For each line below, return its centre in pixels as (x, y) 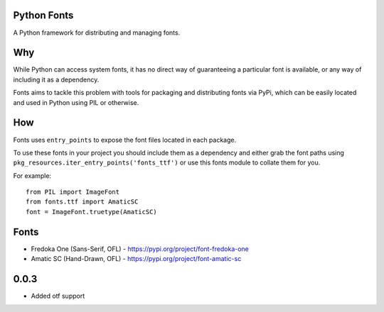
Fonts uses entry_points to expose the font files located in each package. (125, 140)
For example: (32, 175)
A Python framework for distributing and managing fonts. (97, 33)
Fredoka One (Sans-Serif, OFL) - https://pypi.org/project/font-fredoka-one (140, 249)
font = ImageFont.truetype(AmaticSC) (92, 212)
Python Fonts (43, 15)
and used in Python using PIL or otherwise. (76, 102)
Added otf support (58, 296)
